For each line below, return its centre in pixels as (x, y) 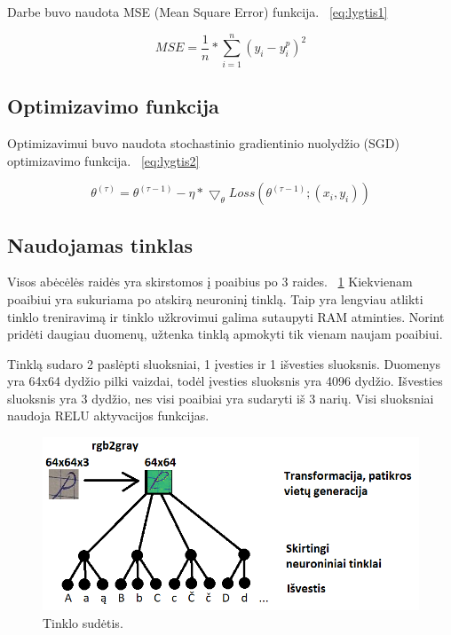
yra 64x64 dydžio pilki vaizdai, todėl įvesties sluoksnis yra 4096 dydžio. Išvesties (225, 381)
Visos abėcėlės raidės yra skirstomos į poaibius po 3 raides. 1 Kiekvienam (210, 282)
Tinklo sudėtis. (83, 622)
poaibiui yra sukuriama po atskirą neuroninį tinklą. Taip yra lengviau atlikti (215, 298)
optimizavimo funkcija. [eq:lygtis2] (103, 160)
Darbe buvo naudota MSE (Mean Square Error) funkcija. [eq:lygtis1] (198, 12)
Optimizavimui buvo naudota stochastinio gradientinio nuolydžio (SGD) (203, 142)
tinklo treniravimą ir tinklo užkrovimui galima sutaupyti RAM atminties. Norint (226, 316)
